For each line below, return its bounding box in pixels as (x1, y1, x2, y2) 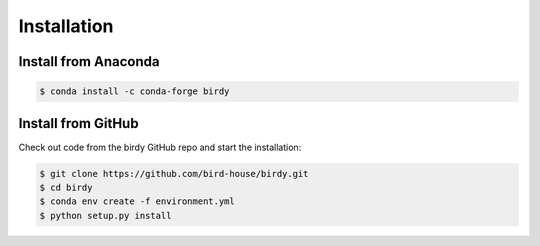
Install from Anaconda (18, 53, 160, 70)
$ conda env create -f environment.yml (39, 196, 235, 207)
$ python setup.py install (39, 210, 172, 221)
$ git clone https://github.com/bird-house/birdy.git (39, 168, 309, 179)
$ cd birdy (39, 182, 93, 194)
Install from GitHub (18, 115, 139, 132)
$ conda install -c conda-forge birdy (39, 86, 230, 97)
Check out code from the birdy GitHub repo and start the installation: (18, 141, 302, 153)
